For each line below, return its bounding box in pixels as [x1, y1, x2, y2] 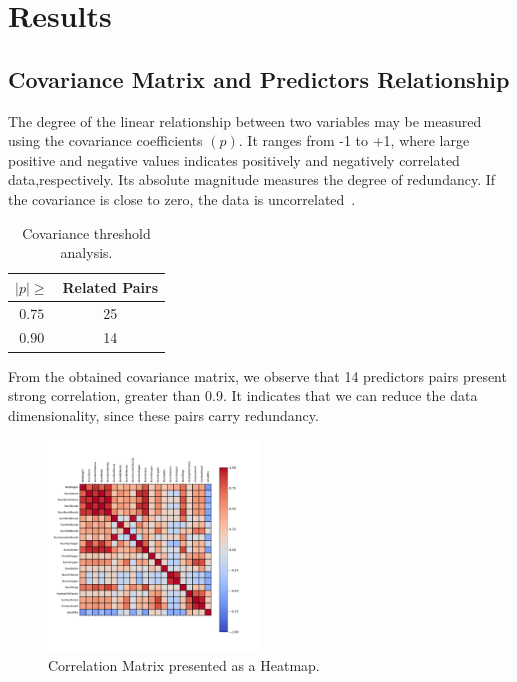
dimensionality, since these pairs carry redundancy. [8, 404, 319, 425]
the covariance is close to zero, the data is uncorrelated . [8, 188, 356, 209]
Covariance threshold [22, 222, 151, 243]
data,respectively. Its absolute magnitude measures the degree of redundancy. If [8, 169, 496, 190]
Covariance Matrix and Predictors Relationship [8, 63, 510, 94]
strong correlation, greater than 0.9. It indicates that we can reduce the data [8, 385, 478, 406]
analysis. [60, 242, 113, 263]
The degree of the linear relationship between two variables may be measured [8, 110, 482, 131]
